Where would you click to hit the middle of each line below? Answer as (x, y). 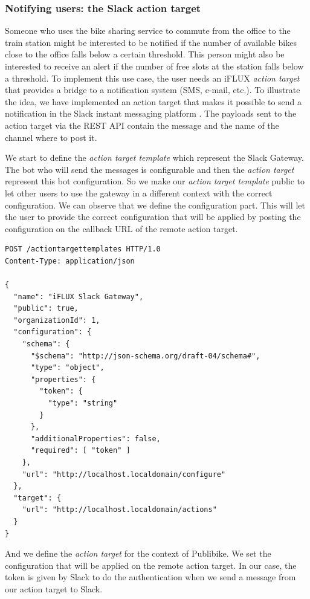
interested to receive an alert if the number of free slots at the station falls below (154, 66)
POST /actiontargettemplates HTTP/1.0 (83, 249)
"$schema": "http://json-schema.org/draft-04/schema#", (145, 356)
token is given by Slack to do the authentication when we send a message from (150, 577)
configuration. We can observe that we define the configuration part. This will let (155, 205)
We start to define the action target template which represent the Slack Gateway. (154, 157)
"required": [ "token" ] (80, 451)
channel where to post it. (51, 137)
